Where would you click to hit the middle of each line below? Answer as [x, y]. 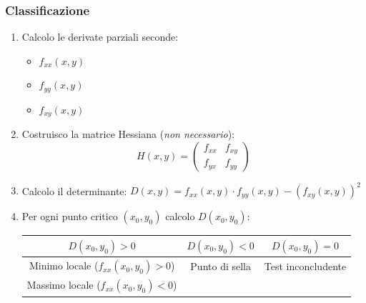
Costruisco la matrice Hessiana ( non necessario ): [128, 134]
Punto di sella [221, 266]
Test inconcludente [305, 266]
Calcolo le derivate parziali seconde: [100, 37]
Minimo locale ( [64, 265]
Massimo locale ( [64, 285]
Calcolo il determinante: [74, 190]
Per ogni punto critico [70, 216]
